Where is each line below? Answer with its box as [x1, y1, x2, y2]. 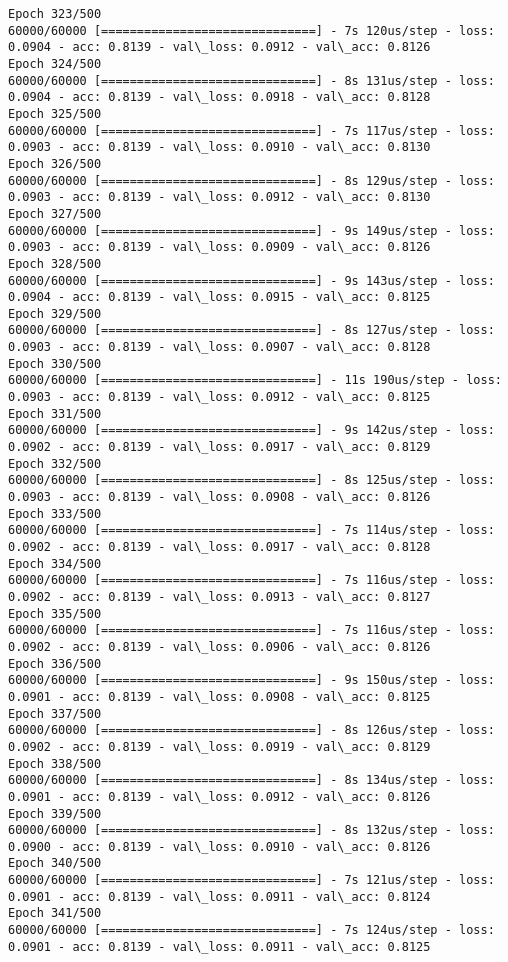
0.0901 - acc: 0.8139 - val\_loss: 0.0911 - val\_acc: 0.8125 [8, 939, 431, 954]
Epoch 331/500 [8, 406, 102, 421]
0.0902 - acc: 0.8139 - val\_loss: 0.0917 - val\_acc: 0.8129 [8, 440, 431, 455]
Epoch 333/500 [8, 506, 102, 521]
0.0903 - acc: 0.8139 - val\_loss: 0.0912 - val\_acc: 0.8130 [8, 190, 431, 205]
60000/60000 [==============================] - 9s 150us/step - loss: [8, 673, 495, 688]
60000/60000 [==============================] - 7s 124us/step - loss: [8, 923, 495, 938]
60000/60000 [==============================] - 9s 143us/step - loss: [8, 273, 495, 288]
